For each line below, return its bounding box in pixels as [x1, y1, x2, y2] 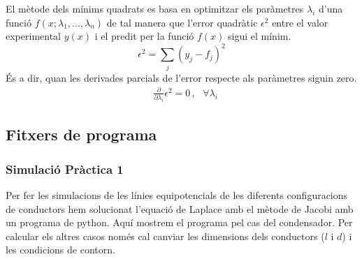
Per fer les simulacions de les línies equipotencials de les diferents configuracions [6, 188, 348, 202]
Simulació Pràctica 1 [6, 160, 124, 177]
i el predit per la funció [94, 29, 194, 43]
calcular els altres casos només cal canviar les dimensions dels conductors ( [6, 228, 325, 243]
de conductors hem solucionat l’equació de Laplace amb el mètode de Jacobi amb [6, 201, 354, 216]
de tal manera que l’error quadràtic [106, 15, 258, 29]
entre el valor [272, 15, 328, 29]
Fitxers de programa [6, 124, 157, 145]
